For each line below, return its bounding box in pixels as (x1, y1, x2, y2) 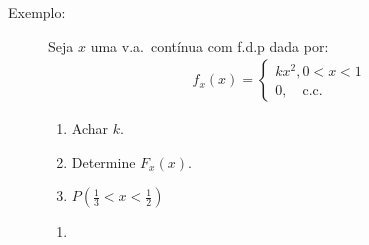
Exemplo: (8, 2, 66, 22)
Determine (71, 151, 136, 172)
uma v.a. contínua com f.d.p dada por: (90, 35, 329, 56)
